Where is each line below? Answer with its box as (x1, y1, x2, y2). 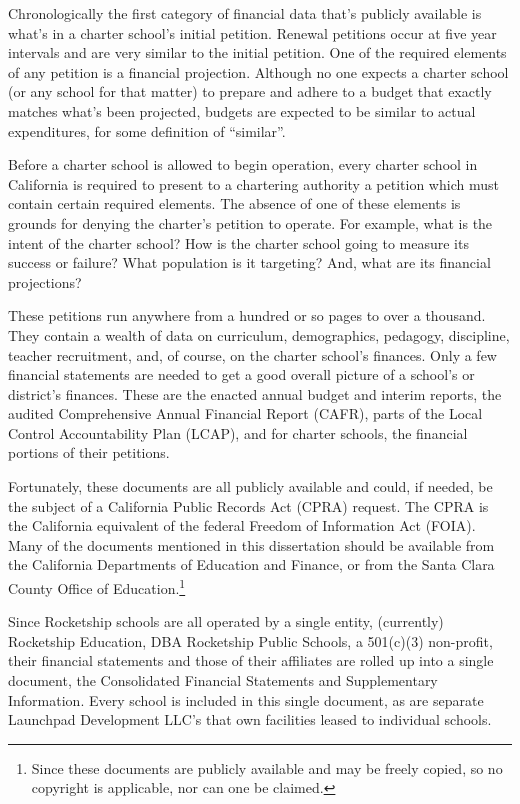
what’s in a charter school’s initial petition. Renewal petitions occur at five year (8, 22, 497, 43)
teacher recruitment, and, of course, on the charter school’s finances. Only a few (8, 344, 497, 365)
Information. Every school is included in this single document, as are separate (8, 689, 484, 710)
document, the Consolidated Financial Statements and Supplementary (8, 670, 438, 691)
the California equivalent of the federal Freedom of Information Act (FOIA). (8, 515, 476, 536)
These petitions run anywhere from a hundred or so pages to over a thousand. (8, 305, 486, 326)
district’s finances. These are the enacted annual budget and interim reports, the (8, 383, 502, 404)
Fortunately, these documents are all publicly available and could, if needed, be (8, 476, 493, 497)
